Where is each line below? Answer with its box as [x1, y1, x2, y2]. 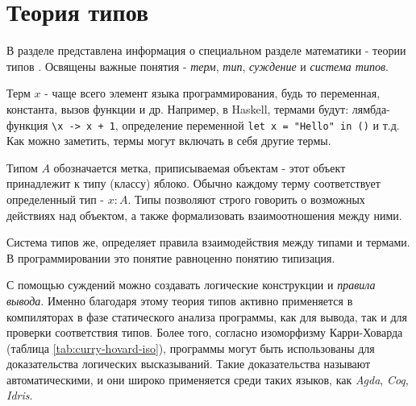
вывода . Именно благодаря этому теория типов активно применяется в [6, 292, 353, 309]
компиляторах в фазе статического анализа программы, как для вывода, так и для [6, 308, 408, 325]
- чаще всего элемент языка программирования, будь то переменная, [44, 85, 381, 101]
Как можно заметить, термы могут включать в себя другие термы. [6, 132, 331, 149]
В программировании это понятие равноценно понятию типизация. [6, 249, 335, 266]
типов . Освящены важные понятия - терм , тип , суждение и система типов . [6, 57, 389, 74]
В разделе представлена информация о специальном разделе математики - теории [6, 42, 406, 59]
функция [6, 116, 48, 133]
